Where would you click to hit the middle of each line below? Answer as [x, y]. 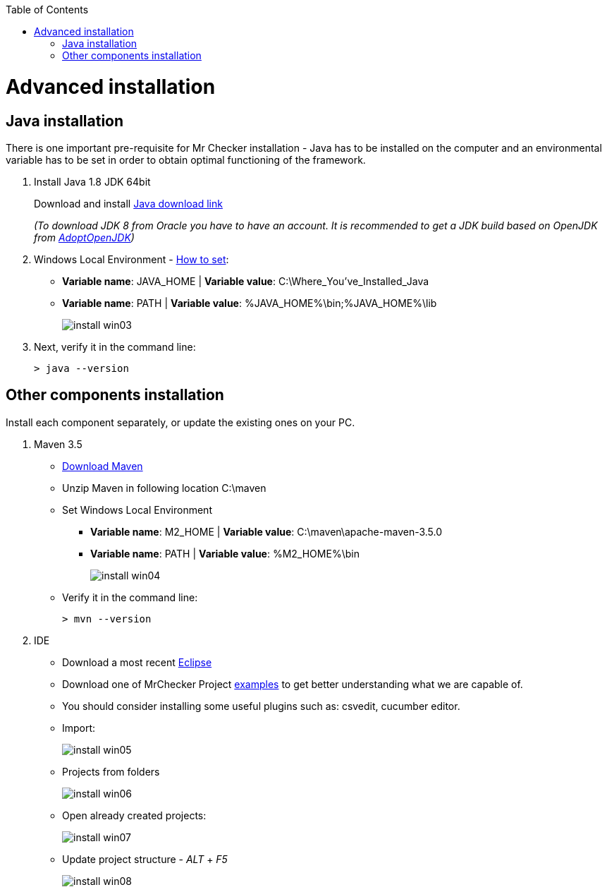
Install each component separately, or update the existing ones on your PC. [180, 422]
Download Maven [103, 466]
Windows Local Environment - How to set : [131, 259]
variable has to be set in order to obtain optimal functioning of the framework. [186, 159]
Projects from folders [111, 771]
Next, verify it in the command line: [115, 346]
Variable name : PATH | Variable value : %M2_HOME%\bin [225, 553]
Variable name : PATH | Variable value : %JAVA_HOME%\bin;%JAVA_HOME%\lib [250, 303]
